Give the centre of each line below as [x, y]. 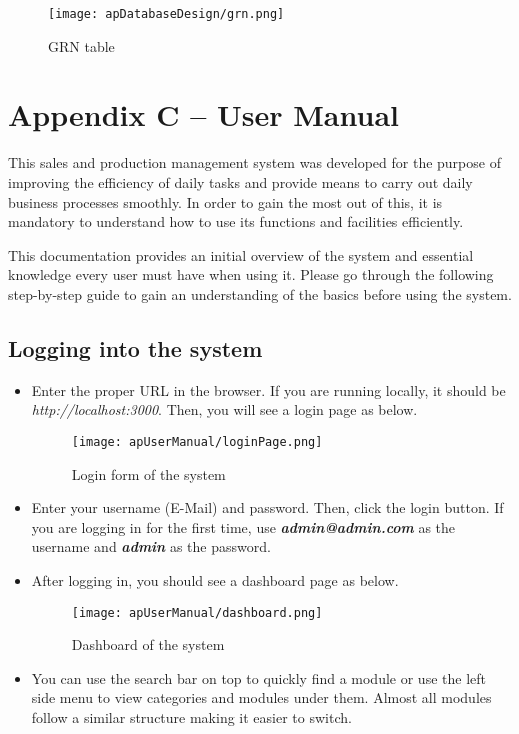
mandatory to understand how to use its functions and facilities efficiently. [236, 221]
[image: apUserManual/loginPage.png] [197, 441]
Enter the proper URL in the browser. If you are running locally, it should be [268, 389]
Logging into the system [135, 347]
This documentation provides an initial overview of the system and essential [241, 254]
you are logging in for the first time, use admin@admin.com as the [243, 526]
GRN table [81, 45]
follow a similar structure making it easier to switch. [191, 716]
